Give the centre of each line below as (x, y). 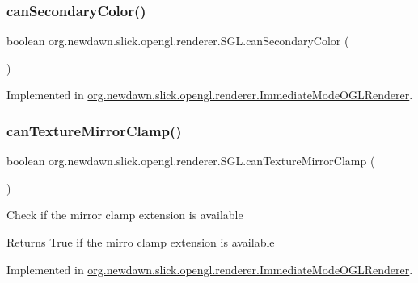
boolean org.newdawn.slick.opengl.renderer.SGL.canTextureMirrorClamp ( (191, 161)
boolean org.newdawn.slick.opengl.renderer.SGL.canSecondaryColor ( (178, 41)
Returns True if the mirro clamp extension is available (141, 242)
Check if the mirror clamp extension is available (125, 215)
